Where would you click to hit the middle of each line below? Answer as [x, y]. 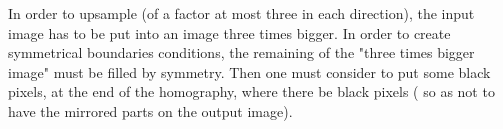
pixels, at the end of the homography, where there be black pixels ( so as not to [251, 91]
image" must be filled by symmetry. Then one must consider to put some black [249, 71]
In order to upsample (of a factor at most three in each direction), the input [241, 13]
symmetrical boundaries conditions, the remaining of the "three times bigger [241, 52]
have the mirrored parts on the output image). [150, 110]
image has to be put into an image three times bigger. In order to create [229, 32]
